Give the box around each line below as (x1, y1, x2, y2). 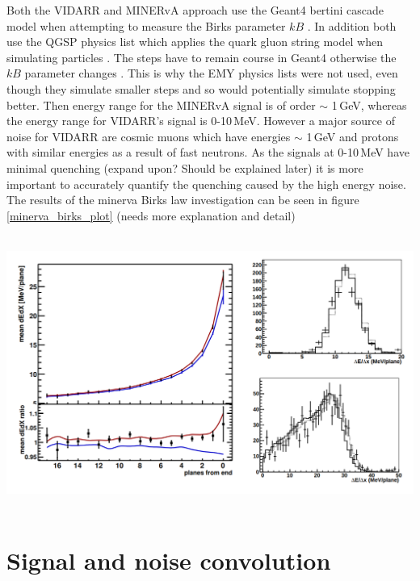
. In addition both (307, 17, 397, 34)
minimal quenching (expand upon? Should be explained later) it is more (6, 159, 363, 176)
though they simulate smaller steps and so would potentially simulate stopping (6, 80, 396, 97)
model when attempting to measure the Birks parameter (6, 17, 286, 34)
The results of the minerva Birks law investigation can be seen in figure (6, 191, 359, 208)
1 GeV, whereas (331, 96, 407, 113)
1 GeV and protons (306, 127, 399, 144)
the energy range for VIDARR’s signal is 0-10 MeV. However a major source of (6, 112, 395, 129)
